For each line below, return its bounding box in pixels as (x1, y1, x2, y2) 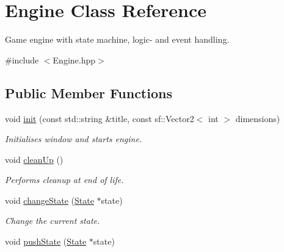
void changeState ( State (5, 193, 94, 206)
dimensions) (235, 112, 280, 124)
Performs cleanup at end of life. (5, 173, 124, 186)
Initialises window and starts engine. (5, 132, 142, 145)
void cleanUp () (5, 153, 64, 165)
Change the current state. (5, 214, 100, 227)
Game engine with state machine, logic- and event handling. (5, 33, 230, 46)
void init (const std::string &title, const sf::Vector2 (5, 112, 194, 124)
